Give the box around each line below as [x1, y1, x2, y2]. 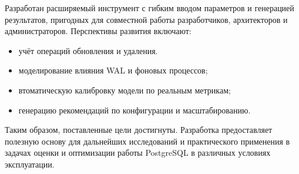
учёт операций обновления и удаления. [18, 44, 158, 56]
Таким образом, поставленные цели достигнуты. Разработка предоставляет [5, 123, 273, 136]
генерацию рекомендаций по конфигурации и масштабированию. [18, 103, 251, 116]
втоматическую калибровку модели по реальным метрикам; [18, 83, 231, 96]
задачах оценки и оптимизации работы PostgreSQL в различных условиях [5, 146, 271, 159]
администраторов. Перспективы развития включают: [5, 25, 192, 37]
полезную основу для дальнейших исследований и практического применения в [5, 135, 290, 147]
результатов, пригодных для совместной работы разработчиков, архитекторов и [5, 13, 288, 25]
